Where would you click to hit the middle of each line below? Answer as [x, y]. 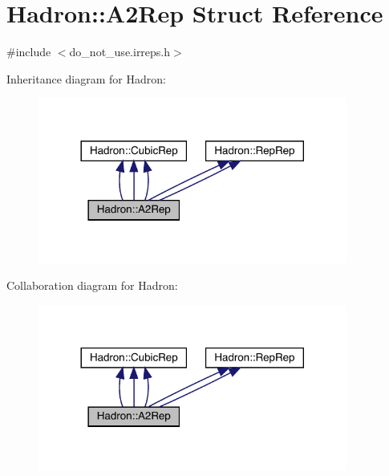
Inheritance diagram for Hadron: [86, 78]
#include [29, 52]
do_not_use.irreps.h [120, 52]
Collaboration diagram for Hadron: [92, 285]
